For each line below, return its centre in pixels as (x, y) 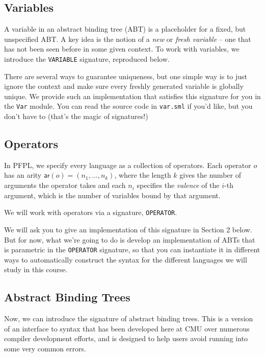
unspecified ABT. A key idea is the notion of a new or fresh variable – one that (128, 39)
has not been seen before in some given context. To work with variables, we (122, 49)
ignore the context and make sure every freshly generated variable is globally (124, 86)
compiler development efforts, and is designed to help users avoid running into (126, 338)
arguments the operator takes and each (65, 185)
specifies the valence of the (178, 185)
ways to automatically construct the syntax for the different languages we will (126, 259)
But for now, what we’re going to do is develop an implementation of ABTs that (130, 239)
